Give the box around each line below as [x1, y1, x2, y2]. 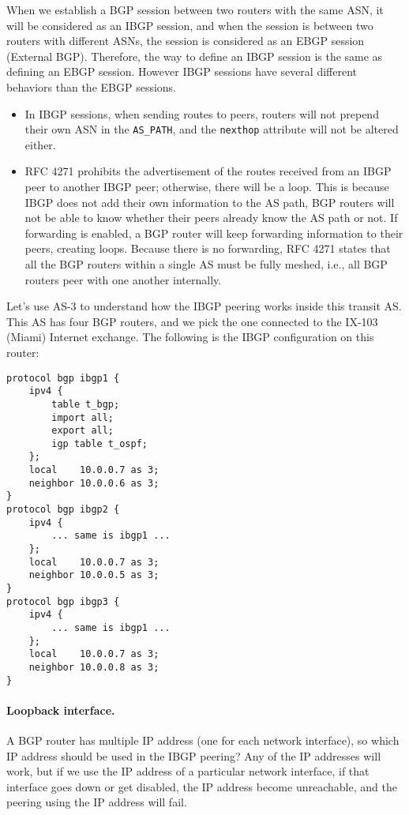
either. [24, 136, 56, 152]
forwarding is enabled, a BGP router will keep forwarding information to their [24, 224, 403, 241]
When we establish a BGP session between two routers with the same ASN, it [6, 2, 384, 17]
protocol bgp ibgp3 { [6, 595, 120, 607]
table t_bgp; [51, 398, 120, 410]
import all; [51, 411, 114, 423]
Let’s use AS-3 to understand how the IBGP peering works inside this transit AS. [6, 298, 402, 314]
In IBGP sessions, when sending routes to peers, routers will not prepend [24, 105, 379, 122]
